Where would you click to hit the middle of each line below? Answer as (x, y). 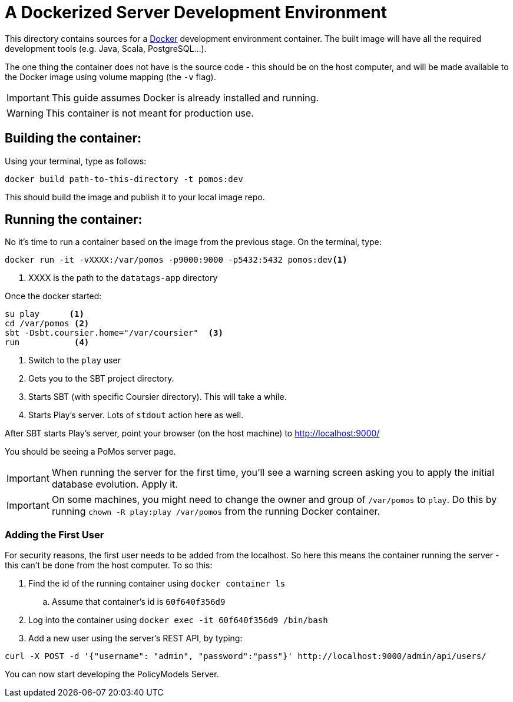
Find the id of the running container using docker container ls (157, 584)
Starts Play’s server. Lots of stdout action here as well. (136, 415)
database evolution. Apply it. (115, 484)
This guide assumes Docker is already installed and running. (185, 97)
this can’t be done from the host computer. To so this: (109, 565)
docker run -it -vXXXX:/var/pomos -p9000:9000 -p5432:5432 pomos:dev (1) (176, 260)
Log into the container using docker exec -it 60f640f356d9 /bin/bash (178, 620)
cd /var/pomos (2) (47, 324)
